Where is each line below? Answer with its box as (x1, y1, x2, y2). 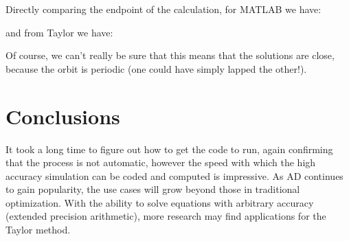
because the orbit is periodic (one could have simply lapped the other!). (5, 61, 307, 76)
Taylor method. (5, 222, 71, 237)
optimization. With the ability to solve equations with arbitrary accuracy (5, 195, 314, 209)
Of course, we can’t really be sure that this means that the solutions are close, (5, 48, 335, 62)
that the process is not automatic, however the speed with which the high (5, 155, 316, 170)
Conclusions (5, 102, 120, 130)
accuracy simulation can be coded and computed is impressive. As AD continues (5, 168, 344, 183)
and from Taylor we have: (5, 25, 113, 39)
